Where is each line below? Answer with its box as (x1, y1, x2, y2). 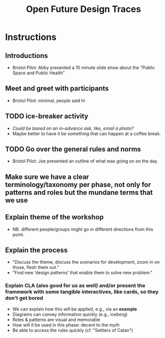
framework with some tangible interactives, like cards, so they (5, 288, 159, 295)
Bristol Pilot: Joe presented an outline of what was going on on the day (12, 158, 158, 164)
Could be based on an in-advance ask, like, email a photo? (12, 125, 134, 131)
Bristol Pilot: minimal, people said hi (12, 97, 85, 103)
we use (5, 196, 28, 204)
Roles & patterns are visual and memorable (12, 317, 100, 323)
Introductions (5, 51, 48, 60)
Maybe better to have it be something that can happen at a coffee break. (12, 131, 161, 137)
